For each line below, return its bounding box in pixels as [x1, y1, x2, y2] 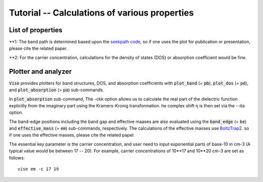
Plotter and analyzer [9, 67, 72, 76]
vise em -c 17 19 [18, 166, 59, 172]
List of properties [9, 26, 63, 34]
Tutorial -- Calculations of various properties [9, 7, 194, 18]
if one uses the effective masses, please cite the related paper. [9, 132, 135, 138]
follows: [9, 155, 25, 161]
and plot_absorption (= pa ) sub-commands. [9, 87, 104, 93]
